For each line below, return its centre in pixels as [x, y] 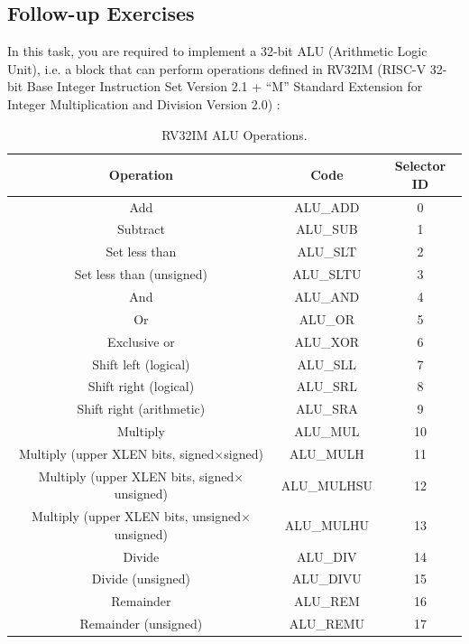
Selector [420, 166]
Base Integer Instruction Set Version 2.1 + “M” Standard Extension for [225, 86]
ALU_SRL [326, 386]
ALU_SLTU [327, 274]
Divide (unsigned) [141, 579]
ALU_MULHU [327, 524]
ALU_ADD [327, 206]
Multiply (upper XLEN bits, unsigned [136, 516]
